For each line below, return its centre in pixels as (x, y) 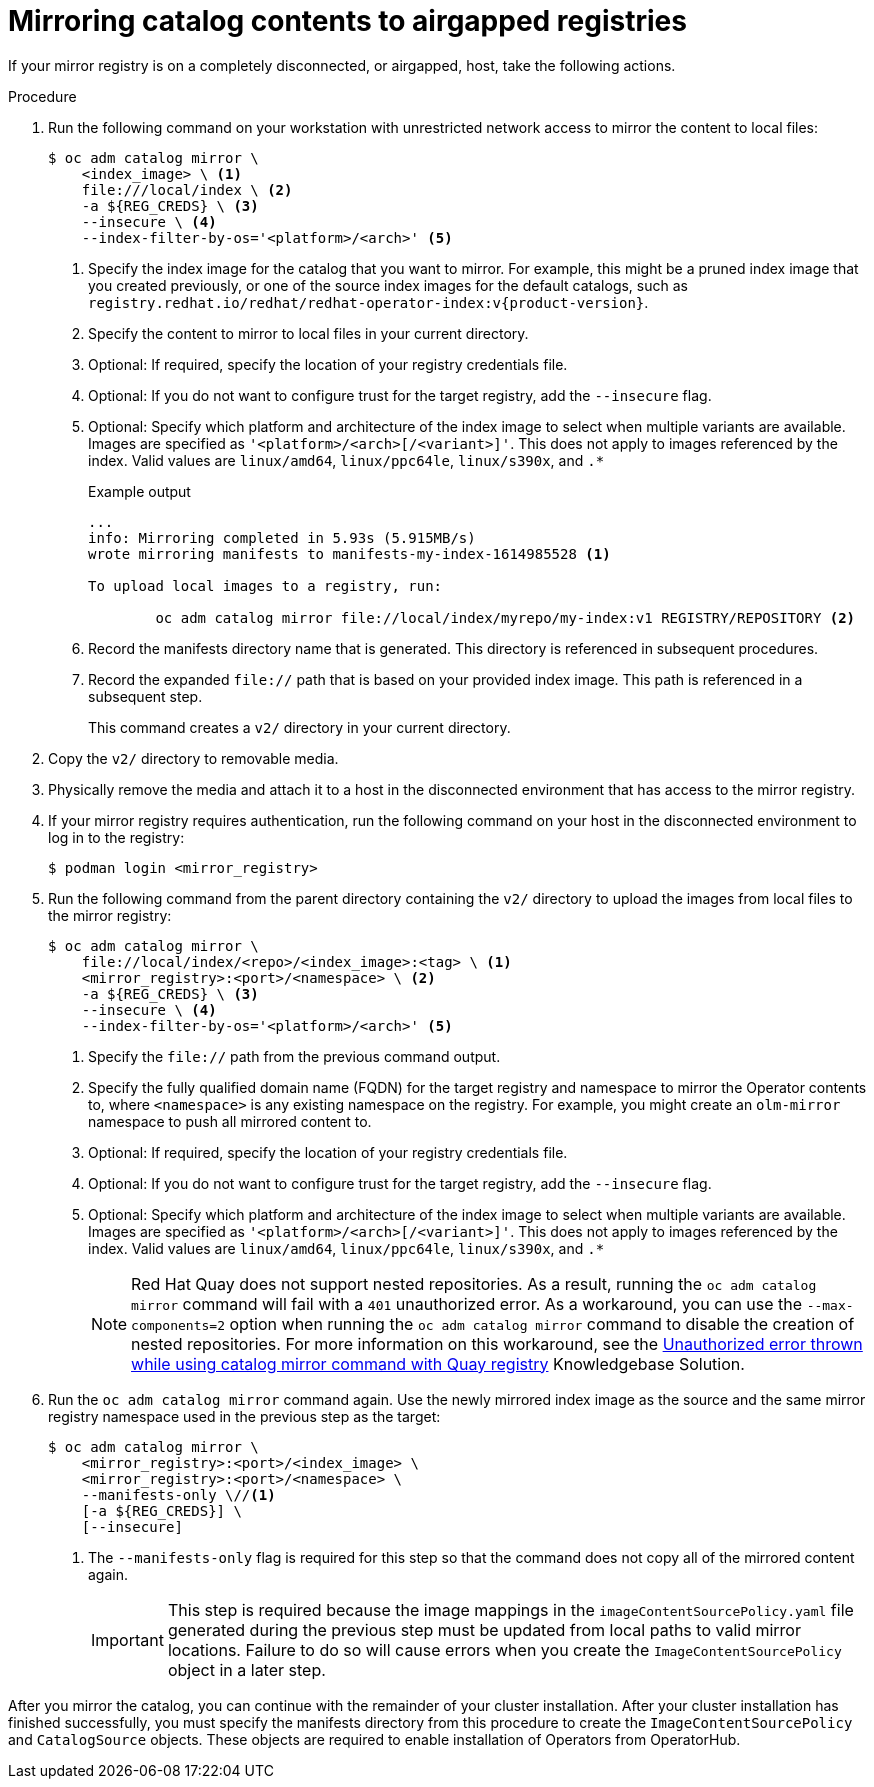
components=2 (178, 1325)
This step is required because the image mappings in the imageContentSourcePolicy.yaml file (510, 1609)
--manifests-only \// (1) (178, 1494)
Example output (139, 491)
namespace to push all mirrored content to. (230, 1121)
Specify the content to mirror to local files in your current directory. (308, 333)
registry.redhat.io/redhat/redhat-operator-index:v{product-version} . (368, 302)
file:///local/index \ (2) (187, 189)
